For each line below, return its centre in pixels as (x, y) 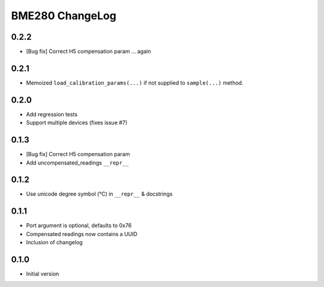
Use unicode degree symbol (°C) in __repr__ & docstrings (99, 194)
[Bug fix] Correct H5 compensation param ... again (88, 52)
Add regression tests (52, 114)
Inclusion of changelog (55, 243)
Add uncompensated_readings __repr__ (77, 163)
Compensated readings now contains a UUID (82, 234)
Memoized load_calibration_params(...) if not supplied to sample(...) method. (135, 83)
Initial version (43, 274)
